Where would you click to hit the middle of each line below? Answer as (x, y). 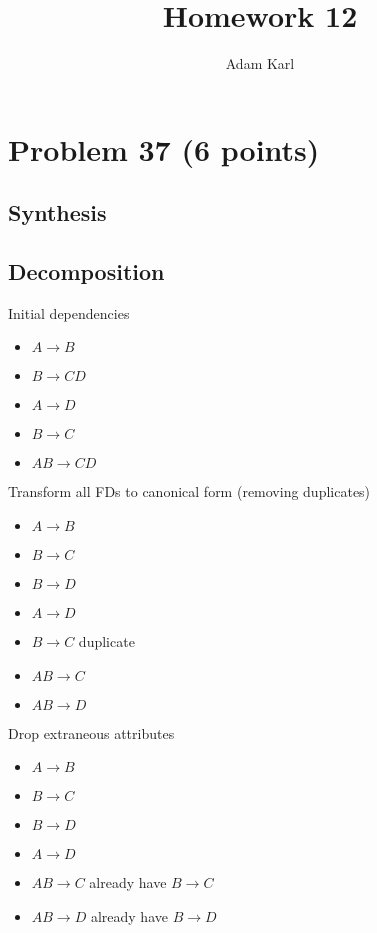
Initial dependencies (69, 312)
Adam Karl (260, 63)
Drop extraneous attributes (91, 732)
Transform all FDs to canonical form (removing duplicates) (189, 491)
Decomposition (86, 271)
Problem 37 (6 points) (164, 148)
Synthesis (57, 212)
